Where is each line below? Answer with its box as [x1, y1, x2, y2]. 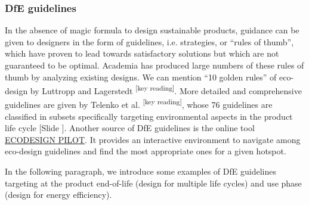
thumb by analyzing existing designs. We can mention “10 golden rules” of [5, 70, 277, 83]
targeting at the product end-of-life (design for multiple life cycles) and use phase [5, 176, 302, 189]
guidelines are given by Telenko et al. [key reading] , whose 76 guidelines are [5, 97, 273, 111]
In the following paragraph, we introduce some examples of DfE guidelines [5, 165, 276, 178]
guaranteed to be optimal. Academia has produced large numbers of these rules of [5, 59, 304, 71]
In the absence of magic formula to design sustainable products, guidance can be [5, 24, 299, 36]
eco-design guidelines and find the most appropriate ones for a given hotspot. [5, 145, 286, 157]
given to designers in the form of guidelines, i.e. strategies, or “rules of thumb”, [5, 35, 294, 48]
